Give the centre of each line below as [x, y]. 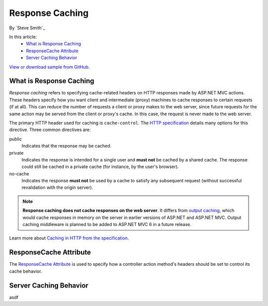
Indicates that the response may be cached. [67, 146]
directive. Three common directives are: [50, 130]
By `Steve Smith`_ [27, 28]
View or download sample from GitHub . [49, 67]
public [16, 139]
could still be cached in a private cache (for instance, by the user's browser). [100, 167]
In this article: [23, 37]
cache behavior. [26, 271]
